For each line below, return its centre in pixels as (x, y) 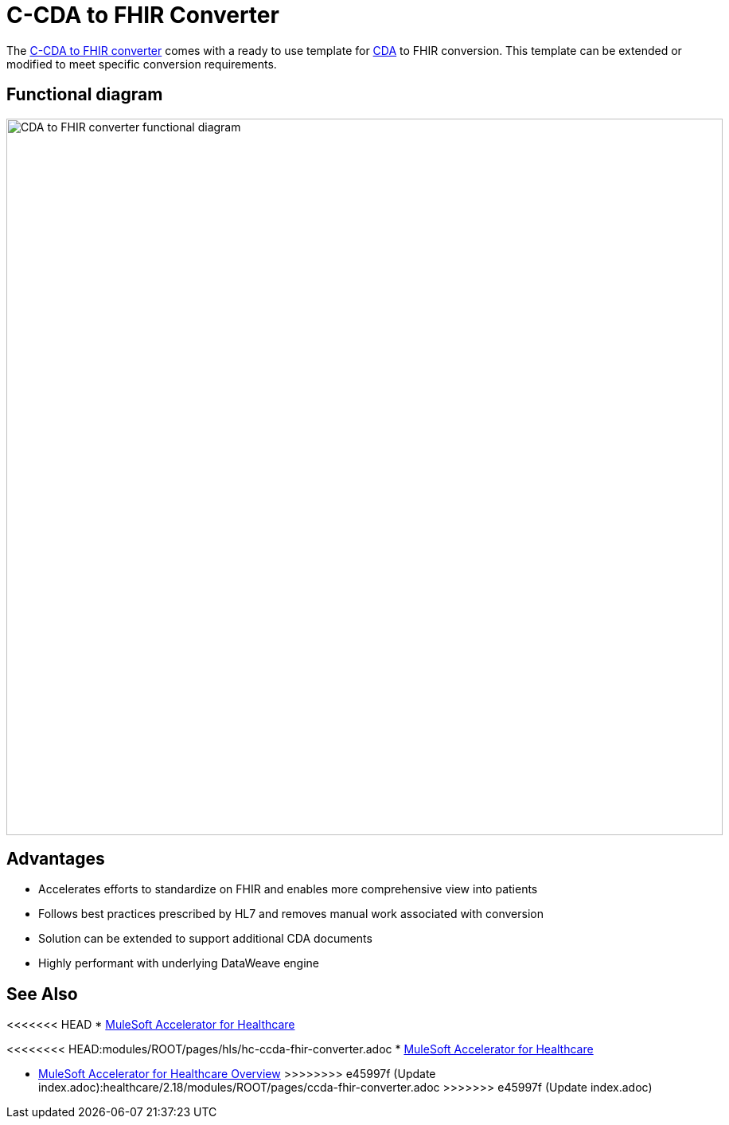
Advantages (56, 859)
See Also (42, 994)
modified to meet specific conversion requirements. (142, 64)
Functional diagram (85, 95)
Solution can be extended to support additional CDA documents (205, 939)
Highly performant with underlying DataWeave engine (179, 963)
